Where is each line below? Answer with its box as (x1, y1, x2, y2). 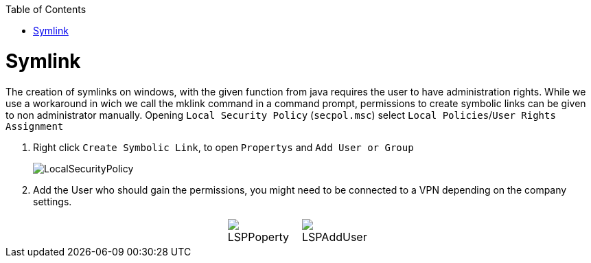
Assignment (5, 120, 64, 132)
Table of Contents (5, 3, 86, 15)
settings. (33, 195, 72, 207)
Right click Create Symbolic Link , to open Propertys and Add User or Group (33, 141, 414, 153)
